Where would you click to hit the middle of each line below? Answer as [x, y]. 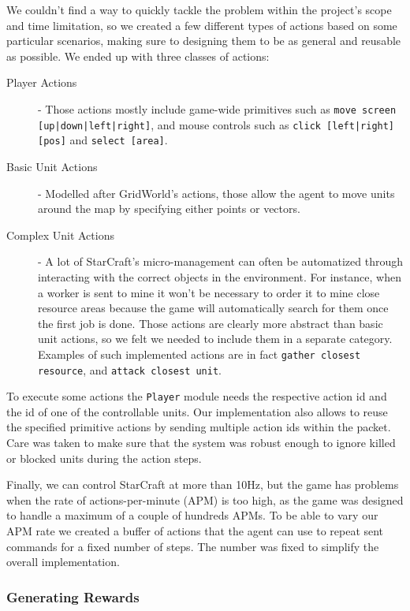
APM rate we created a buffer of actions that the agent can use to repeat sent [195, 531]
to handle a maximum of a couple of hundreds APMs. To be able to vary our [192, 515]
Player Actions [42, 82]
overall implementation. [63, 562]
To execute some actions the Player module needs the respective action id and [197, 396]
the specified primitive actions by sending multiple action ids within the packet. [199, 427]
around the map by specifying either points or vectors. [169, 209]
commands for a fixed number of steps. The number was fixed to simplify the [193, 546]
